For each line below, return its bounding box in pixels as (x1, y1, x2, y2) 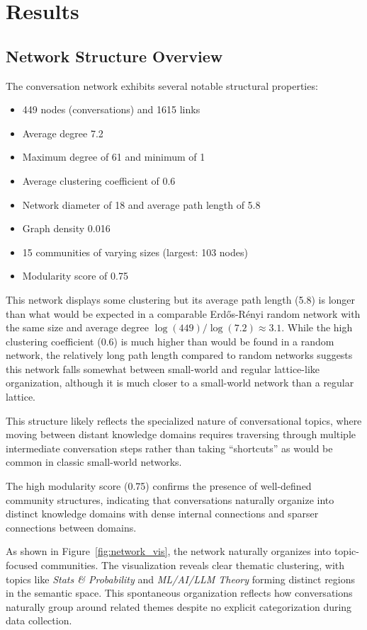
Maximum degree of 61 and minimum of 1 (22, 149, 205, 164)
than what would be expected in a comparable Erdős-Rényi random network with (6, 306, 361, 321)
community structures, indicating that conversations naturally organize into (6, 492, 334, 507)
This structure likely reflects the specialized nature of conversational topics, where (6, 413, 362, 428)
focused (6, 558, 38, 573)
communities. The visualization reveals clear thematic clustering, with (40, 558, 345, 573)
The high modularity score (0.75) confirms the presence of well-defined (6, 479, 312, 493)
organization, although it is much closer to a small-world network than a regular (6, 375, 354, 390)
